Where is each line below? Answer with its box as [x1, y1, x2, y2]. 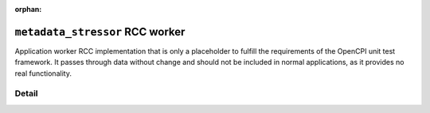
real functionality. [14, 68, 72, 78]
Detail [14, 88, 38, 99]
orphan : [14, 5, 42, 13]
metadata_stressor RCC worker [14, 24, 186, 39]
